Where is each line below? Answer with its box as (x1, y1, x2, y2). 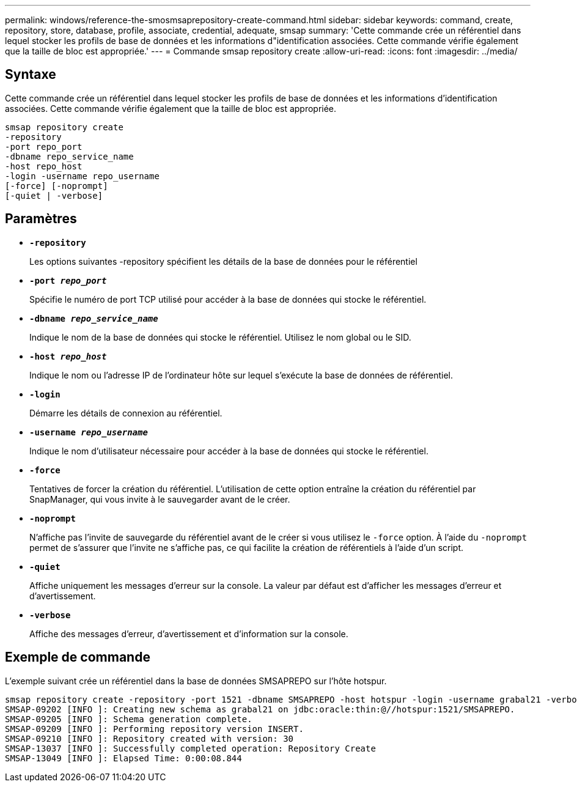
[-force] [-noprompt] (5, 180, 108, 191)
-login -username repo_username (5, 171, 160, 181)
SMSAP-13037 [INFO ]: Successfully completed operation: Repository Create (5, 743, 376, 753)
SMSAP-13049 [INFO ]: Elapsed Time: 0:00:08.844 (5, 753, 242, 763)
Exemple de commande (5, 649, 150, 665)
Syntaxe (5, 67, 56, 83)
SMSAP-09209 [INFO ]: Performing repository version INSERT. (5, 723, 304, 734)
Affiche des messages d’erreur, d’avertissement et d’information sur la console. (29, 628, 348, 639)
